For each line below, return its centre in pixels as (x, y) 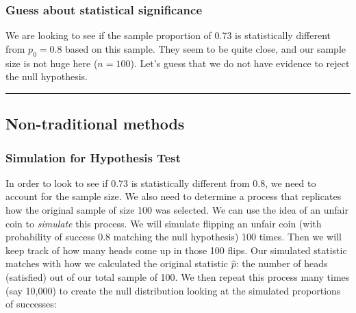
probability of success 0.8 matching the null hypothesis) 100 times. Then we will (174, 237)
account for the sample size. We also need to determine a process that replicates (174, 196)
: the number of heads (282, 263)
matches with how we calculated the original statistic (117, 263)
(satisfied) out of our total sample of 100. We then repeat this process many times (178, 276)
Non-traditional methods (95, 124)
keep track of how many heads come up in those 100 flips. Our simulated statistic (176, 250)
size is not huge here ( (52, 63)
